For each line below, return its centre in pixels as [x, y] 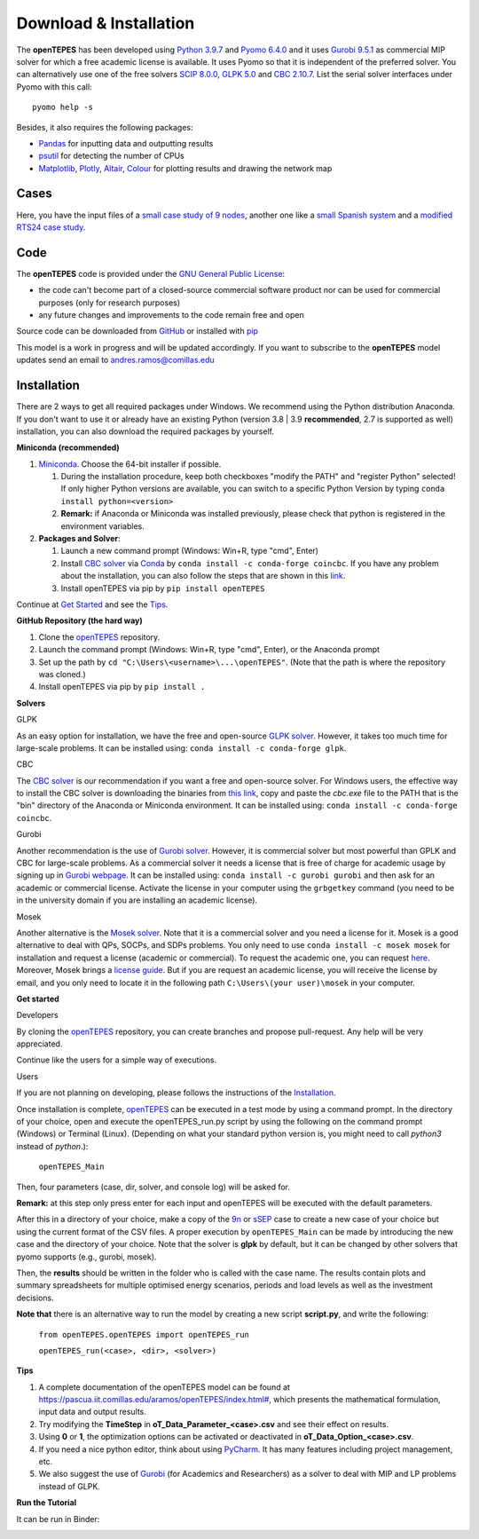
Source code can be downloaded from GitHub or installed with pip [137, 331]
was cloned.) [62, 674]
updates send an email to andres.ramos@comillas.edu [115, 360]
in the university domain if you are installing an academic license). [137, 900]
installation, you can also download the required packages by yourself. [145, 431]
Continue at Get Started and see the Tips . [92, 604]
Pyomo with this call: [54, 87]
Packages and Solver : [79, 539]
